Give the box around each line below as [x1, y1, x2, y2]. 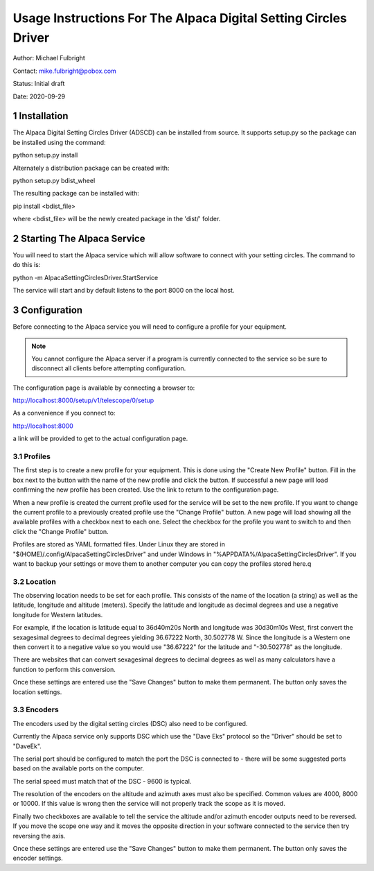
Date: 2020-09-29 [12, 92, 66, 101]
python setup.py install [12, 151, 78, 159]
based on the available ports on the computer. [12, 764, 145, 773]
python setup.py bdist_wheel [12, 176, 96, 184]
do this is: [12, 261, 41, 269]
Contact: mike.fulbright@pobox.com [12, 67, 117, 75]
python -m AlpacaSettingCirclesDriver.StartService [12, 273, 159, 282]
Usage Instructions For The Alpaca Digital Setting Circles [12, 10, 348, 26]
